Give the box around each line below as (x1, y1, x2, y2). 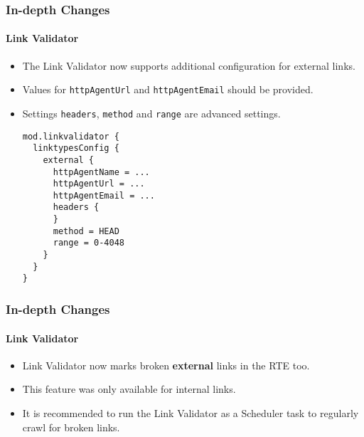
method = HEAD (53, 226, 119, 236)
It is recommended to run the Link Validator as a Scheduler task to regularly (22, 405, 359, 420)
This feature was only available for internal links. (22, 381, 236, 396)
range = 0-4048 (53, 238, 124, 248)
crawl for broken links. (22, 419, 120, 434)
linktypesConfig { (33, 143, 119, 154)
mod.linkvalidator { (22, 131, 119, 142)
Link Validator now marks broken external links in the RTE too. (22, 357, 310, 372)
